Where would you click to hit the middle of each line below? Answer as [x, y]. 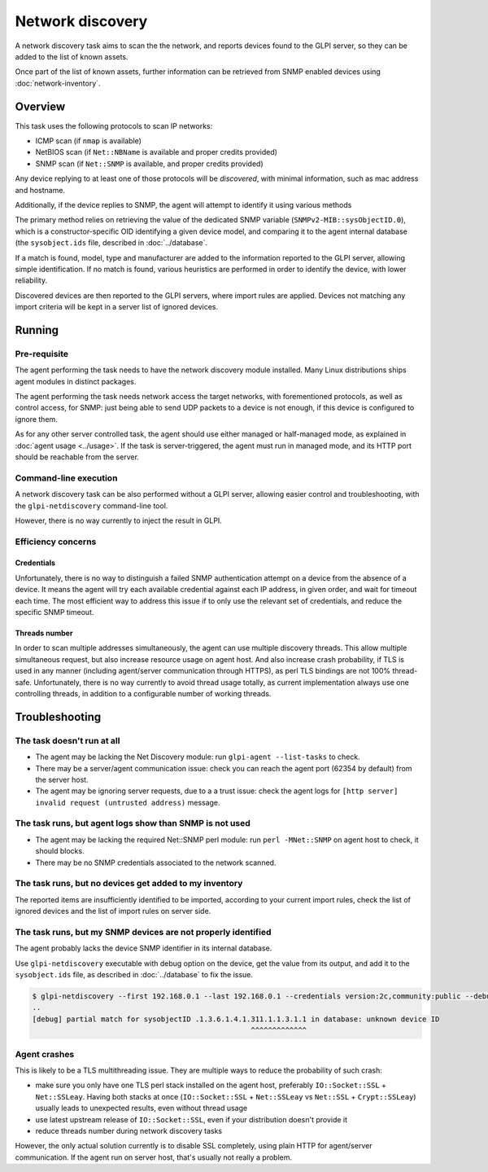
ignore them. [37, 419]
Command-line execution [66, 478]
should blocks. [60, 851]
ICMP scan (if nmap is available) [89, 141]
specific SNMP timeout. [54, 612]
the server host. [62, 779]
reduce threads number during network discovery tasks [129, 1130]
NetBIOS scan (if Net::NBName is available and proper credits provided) [157, 152]
